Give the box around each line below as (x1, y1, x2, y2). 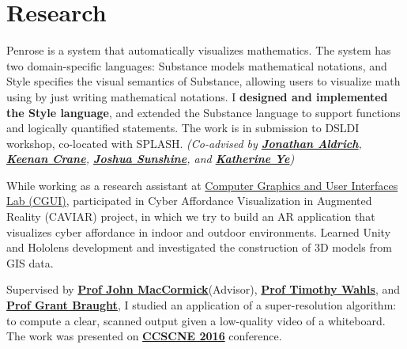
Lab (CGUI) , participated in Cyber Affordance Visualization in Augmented (6, 192, 372, 209)
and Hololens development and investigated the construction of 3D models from (6, 239, 392, 256)
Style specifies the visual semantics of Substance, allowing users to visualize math (6, 73, 401, 89)
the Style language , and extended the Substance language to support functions (6, 104, 401, 120)
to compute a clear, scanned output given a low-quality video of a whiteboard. (6, 312, 386, 328)
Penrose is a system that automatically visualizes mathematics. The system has (6, 42, 391, 59)
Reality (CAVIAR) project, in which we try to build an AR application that (6, 208, 375, 225)
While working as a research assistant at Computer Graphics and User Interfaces (6, 176, 398, 193)
